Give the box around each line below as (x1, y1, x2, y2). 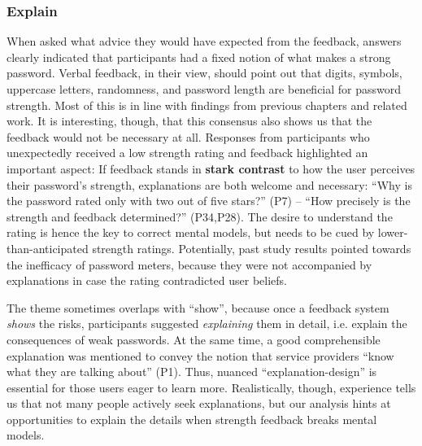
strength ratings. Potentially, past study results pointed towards (92, 239, 411, 256)
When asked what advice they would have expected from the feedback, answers (7, 33, 402, 50)
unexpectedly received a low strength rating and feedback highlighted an (7, 144, 368, 161)
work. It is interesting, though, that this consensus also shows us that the (7, 112, 372, 129)
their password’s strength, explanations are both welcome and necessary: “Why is (7, 176, 412, 193)
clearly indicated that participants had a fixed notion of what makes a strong (7, 48, 391, 65)
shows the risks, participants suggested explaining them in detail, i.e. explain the (7, 315, 407, 332)
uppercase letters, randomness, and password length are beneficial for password (7, 81, 402, 97)
